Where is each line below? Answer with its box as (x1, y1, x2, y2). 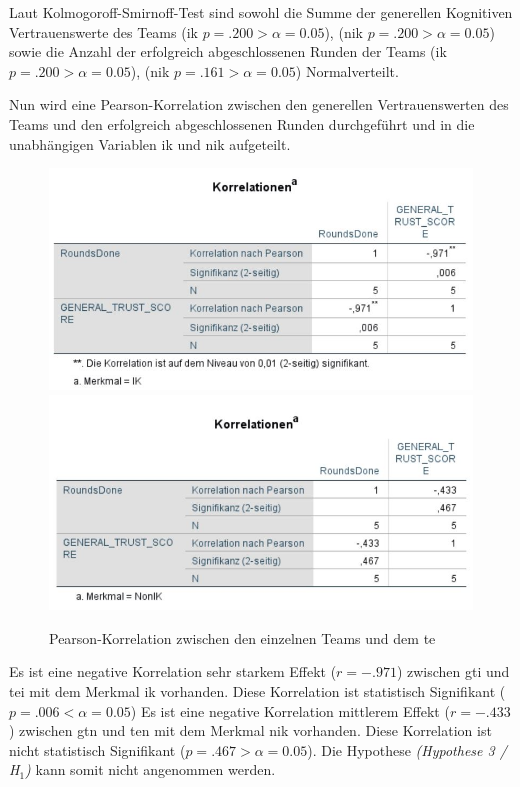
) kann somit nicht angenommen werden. (25, 759, 276, 780)
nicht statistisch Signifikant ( (9, 739, 186, 760)
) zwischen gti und (396, 661, 510, 682)
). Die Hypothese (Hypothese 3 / (307, 739, 507, 760)
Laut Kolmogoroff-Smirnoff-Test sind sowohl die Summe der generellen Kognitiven (9, 2, 513, 22)
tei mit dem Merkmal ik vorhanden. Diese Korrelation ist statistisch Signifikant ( (9, 680, 506, 701)
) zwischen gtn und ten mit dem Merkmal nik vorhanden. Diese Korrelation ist (9, 720, 492, 741)
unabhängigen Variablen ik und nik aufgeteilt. (9, 133, 291, 154)
